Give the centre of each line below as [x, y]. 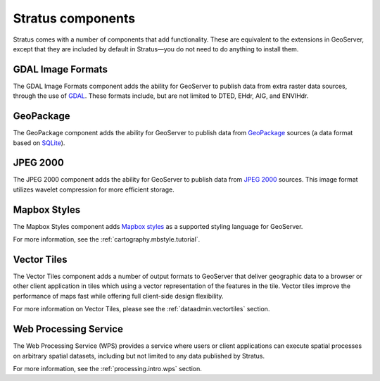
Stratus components [74, 18]
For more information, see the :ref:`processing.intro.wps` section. [107, 368]
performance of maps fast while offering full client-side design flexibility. [119, 296]
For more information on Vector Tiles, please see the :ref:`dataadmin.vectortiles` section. [141, 309]
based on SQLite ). [39, 143]
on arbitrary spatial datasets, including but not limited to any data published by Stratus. [139, 356]
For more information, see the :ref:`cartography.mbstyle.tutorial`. [107, 239]
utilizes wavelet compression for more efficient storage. [94, 189]
